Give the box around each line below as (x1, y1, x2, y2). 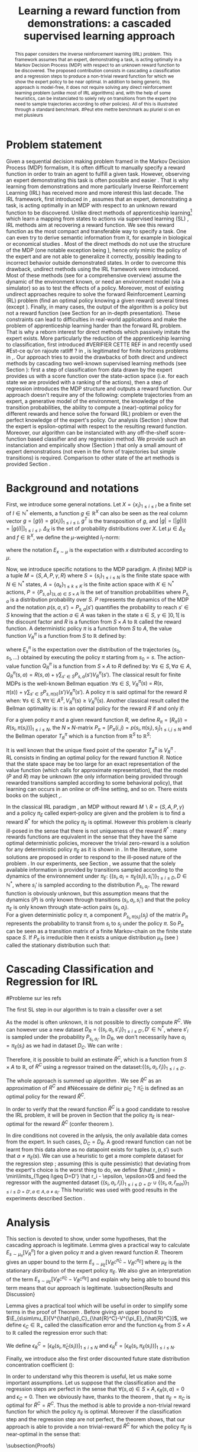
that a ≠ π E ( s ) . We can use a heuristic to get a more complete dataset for (6, 1152, 184, 1161)
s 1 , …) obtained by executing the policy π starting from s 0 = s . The (6, 653, 167, 662)
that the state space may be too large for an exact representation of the (6, 760, 180, 767)
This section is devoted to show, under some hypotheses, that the (6, 1235, 167, 1242)
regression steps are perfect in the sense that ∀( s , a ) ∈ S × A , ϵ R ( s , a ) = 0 (6, 1385, 185, 1394)
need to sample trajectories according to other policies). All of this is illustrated (14, 101, 178, 107)
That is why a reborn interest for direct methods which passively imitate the (6, 329, 190, 336)
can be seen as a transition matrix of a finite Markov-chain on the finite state (6, 928, 192, 935)
